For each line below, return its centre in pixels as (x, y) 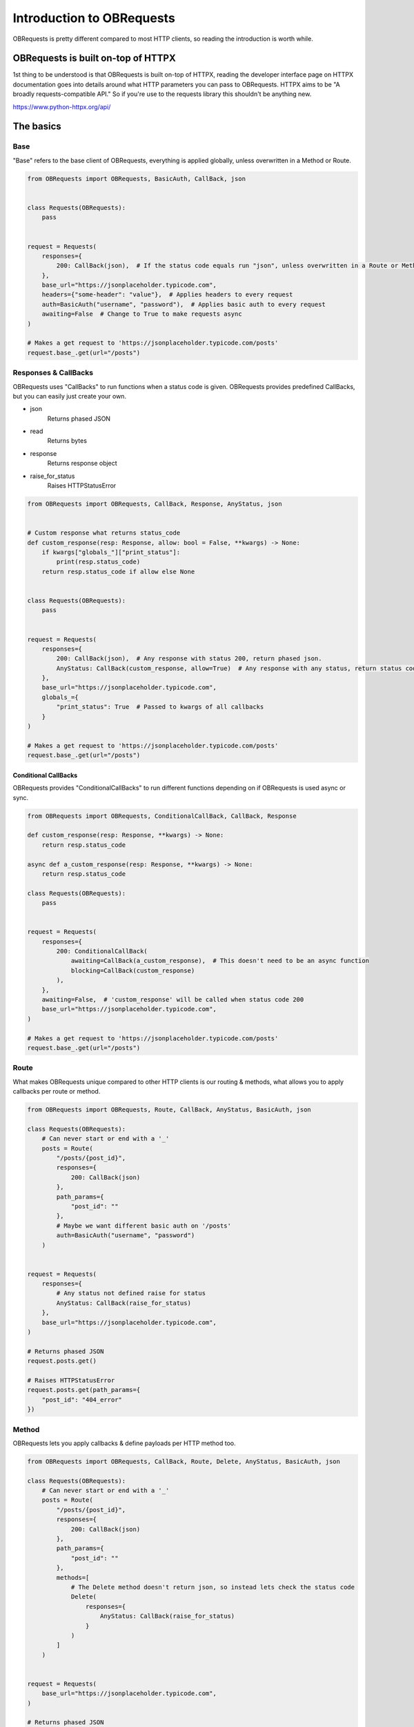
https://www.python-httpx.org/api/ (62, 106)
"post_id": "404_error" (82, 1400)
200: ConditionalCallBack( (102, 951)
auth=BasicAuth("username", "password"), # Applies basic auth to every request (184, 304)
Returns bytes (67, 441)
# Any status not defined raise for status (131, 1293)
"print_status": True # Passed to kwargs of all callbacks (160, 707)
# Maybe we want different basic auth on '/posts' (144, 1225)
